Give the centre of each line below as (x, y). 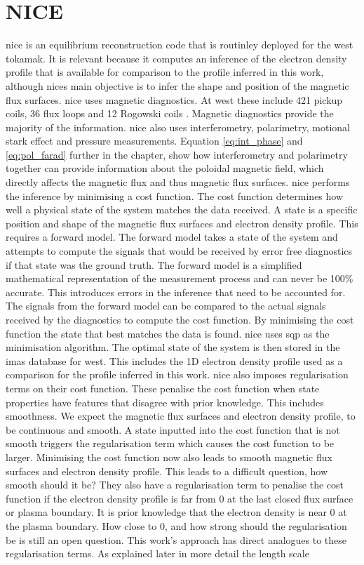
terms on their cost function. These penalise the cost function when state (163, 388)
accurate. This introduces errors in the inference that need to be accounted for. (176, 292)
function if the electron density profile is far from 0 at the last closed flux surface (180, 498)
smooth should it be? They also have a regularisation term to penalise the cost (175, 485)
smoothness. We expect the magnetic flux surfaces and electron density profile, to (181, 416)
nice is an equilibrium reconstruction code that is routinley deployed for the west (180, 45)
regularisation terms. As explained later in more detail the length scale (157, 553)
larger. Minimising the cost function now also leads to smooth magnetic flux (169, 457)
